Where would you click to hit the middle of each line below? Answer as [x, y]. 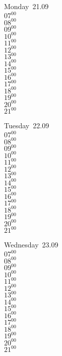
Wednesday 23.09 [31, 245]
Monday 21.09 [26, 6]
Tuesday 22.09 [27, 125]
